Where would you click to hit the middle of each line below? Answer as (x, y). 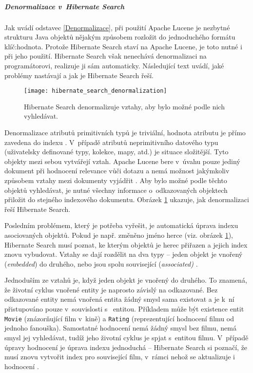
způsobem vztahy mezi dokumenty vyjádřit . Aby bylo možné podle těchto (116, 180)
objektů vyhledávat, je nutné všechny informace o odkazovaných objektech (116, 190)
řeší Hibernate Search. (38, 209)
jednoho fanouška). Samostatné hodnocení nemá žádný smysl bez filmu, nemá (120, 328)
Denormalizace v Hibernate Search (65, 6)
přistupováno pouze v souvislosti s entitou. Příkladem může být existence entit (124, 309)
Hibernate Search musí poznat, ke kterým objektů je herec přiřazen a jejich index (126, 244)
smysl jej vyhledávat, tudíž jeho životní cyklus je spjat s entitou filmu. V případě (126, 337)
